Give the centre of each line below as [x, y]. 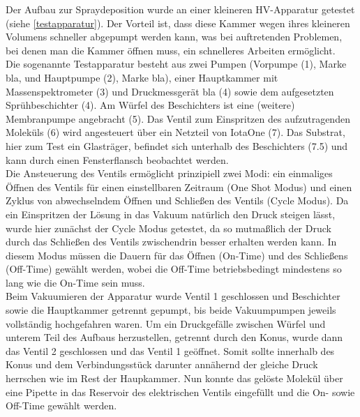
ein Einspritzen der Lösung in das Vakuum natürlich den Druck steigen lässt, [171, 214]
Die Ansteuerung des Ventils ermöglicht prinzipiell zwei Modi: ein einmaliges [169, 173]
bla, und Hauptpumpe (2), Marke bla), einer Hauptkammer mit [142, 77]
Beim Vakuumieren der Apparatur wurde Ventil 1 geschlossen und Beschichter [173, 296]
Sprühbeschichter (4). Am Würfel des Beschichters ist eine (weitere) [150, 105]
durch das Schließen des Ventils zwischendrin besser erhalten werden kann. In [171, 242]
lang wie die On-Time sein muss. [75, 282]
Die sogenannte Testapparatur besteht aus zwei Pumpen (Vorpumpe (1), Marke [176, 64]
